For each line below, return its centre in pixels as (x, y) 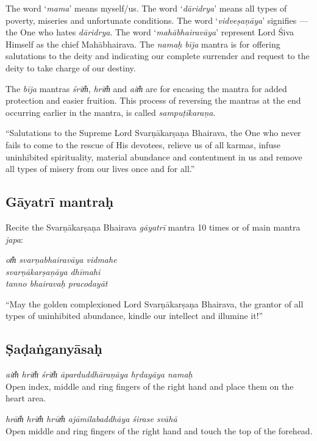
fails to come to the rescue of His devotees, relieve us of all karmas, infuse (143, 144)
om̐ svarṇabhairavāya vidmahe (61, 260)
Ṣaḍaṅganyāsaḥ (54, 349)
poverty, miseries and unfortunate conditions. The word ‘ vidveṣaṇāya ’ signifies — (157, 20)
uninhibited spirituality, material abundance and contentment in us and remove (154, 156)
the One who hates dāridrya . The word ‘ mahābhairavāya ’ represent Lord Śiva (150, 32)
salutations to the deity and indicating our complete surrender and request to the (158, 56)
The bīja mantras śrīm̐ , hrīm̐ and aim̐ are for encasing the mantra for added (146, 88)
